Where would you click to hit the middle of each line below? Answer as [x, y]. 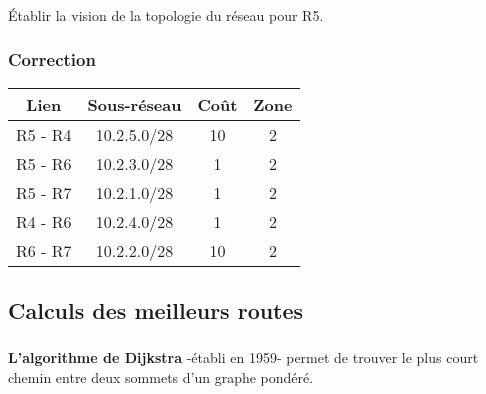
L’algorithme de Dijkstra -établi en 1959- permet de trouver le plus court [243, 357]
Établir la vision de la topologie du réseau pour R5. [166, 14]
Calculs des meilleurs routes [156, 310]
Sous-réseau [134, 104]
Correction [52, 59]
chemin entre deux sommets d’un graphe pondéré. [161, 377]
